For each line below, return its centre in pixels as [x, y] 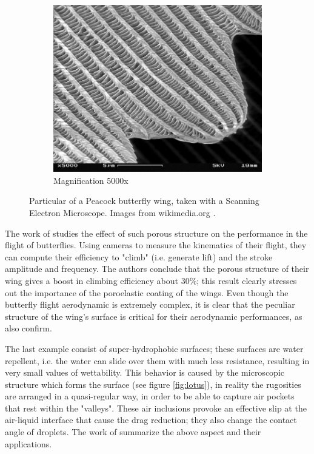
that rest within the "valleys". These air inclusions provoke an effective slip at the [156, 408]
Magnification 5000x [91, 180]
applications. [28, 443]
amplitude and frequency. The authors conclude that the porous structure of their [157, 269]
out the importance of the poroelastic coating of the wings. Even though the [147, 292]
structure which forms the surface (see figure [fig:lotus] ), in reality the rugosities [153, 384]
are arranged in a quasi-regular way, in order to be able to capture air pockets [150, 396]
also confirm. [28, 328]
